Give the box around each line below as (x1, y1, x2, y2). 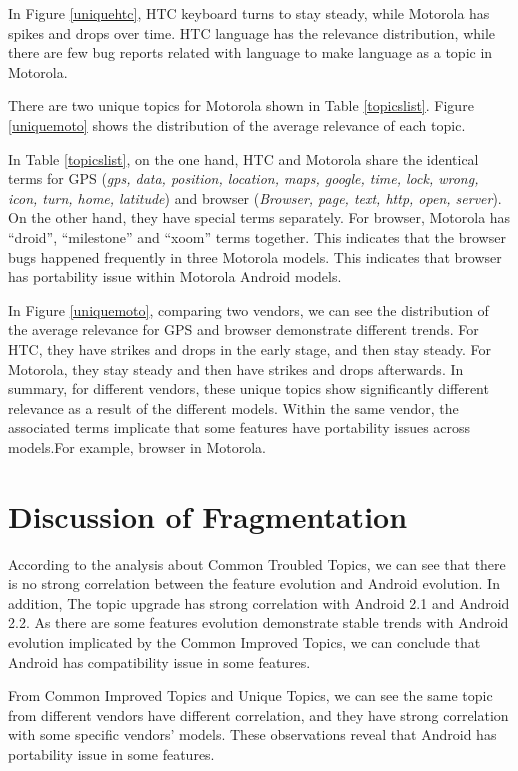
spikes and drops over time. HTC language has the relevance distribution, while (8, 22, 496, 43)
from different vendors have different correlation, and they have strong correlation (8, 704, 509, 725)
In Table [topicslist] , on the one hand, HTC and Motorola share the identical (8, 148, 479, 169)
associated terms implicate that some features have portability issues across (8, 417, 471, 438)
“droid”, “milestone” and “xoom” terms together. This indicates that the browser (8, 226, 506, 247)
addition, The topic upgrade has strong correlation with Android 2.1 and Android (8, 592, 510, 613)
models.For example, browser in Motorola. (8, 436, 266, 457)
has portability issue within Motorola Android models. (8, 266, 342, 287)
